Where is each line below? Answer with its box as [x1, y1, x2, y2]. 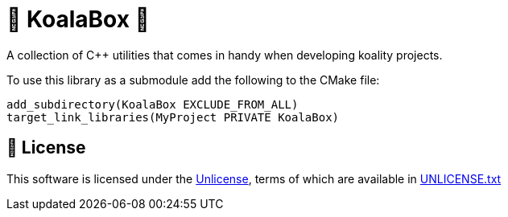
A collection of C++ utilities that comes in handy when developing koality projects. [6, 47, 443, 62]
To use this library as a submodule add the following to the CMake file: [6, 72, 380, 87]
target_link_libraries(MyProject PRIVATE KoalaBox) [6, 110, 340, 124]
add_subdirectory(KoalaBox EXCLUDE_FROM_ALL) [6, 97, 299, 111]
